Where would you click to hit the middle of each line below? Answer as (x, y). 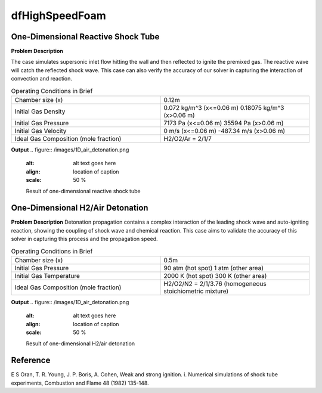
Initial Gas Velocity (41, 131)
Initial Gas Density (40, 112)
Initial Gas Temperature (47, 276)
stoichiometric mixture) (196, 291)
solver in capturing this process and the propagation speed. (84, 239)
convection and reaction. (42, 79)
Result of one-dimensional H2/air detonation (80, 344)
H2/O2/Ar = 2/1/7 (188, 139)
